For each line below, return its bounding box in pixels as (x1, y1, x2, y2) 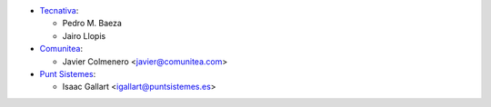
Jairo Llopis (62, 30, 106, 41)
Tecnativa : (39, 5, 79, 15)
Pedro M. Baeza (62, 18, 123, 29)
